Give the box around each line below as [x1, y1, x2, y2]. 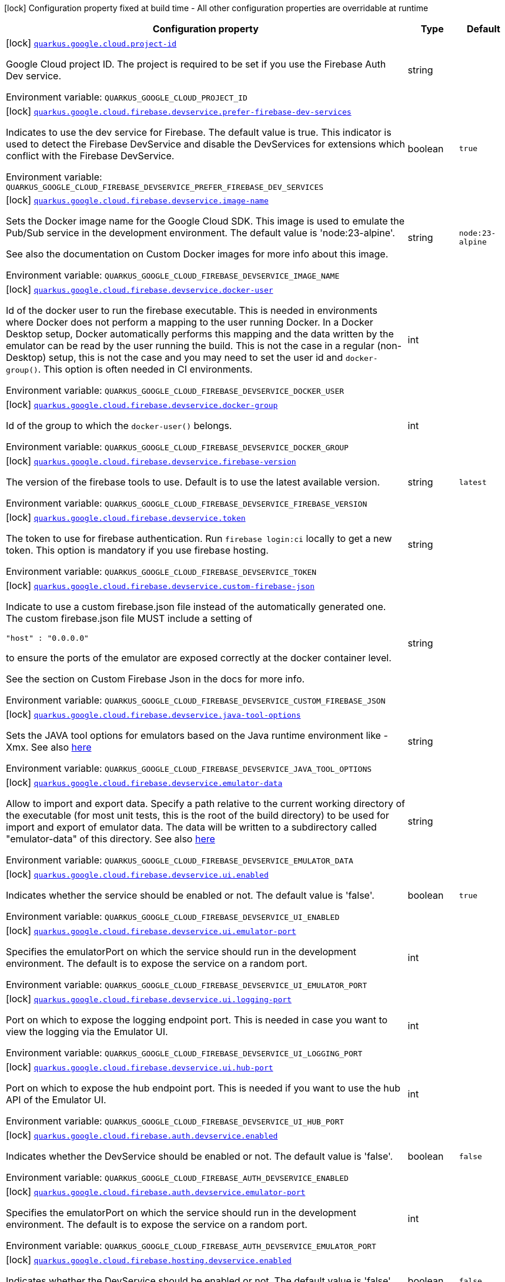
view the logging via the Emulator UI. [6, 1026, 168, 1037]
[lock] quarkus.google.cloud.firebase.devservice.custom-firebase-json [6, 580, 315, 591]
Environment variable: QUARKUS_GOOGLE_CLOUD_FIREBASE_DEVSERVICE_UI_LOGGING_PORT [6, 1047, 363, 1059]
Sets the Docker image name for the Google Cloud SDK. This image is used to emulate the [6, 215, 405, 227]
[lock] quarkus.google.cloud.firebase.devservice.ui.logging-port [6, 993, 292, 1005]
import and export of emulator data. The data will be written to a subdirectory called [6, 821, 377, 833]
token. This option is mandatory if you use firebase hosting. [6, 544, 269, 556]
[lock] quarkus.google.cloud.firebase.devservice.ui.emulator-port [6, 925, 296, 936]
